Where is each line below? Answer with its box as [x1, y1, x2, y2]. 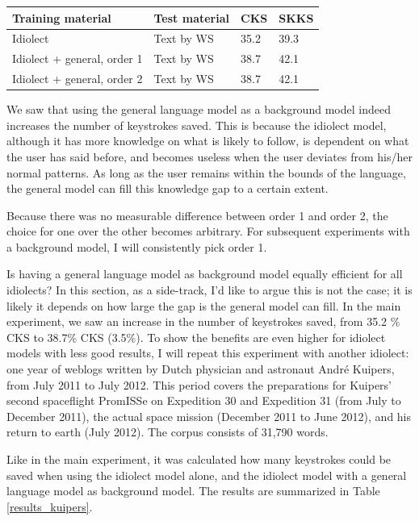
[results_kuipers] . [6, 498, 93, 515]
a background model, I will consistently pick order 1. [6, 238, 267, 255]
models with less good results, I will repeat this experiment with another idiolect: [6, 344, 409, 361]
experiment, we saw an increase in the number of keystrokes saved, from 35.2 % [6, 313, 400, 330]
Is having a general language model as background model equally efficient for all [6, 265, 403, 282]
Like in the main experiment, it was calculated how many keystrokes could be [6, 451, 392, 467]
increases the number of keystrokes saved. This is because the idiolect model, [6, 116, 387, 133]
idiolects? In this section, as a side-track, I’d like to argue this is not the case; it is [6, 281, 413, 298]
